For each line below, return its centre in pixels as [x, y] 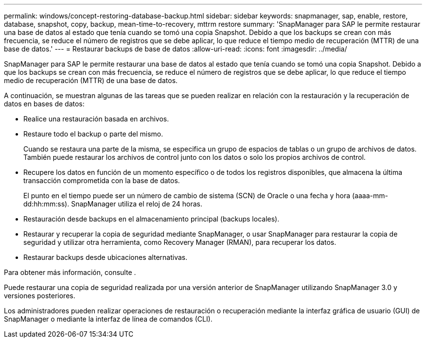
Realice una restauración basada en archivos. [96, 119]
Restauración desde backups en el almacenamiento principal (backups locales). [151, 219]
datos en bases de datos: [44, 104]
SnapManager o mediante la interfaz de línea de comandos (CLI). [108, 319]
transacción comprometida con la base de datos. [102, 180]
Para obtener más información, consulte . [70, 272]
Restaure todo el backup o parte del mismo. [93, 134]
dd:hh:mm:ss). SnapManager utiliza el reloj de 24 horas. [113, 204]
